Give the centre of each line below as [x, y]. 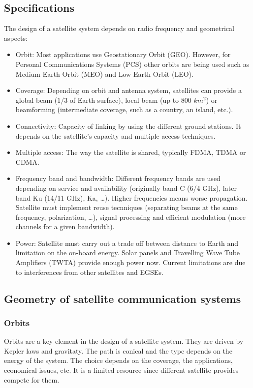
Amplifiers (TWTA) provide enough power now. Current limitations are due [130, 262]
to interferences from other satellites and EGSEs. [89, 272]
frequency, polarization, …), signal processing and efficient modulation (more [130, 217]
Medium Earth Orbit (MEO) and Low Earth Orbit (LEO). [104, 74]
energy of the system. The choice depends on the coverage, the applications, [118, 360]
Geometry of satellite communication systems [123, 298]
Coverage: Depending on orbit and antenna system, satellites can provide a [128, 90]
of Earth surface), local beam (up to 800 [130, 100]
